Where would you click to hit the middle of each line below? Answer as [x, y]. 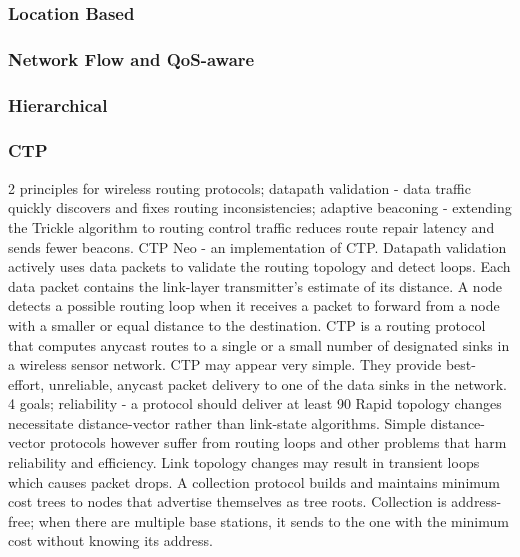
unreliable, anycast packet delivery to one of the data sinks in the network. [277, 383]
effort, [26, 383]
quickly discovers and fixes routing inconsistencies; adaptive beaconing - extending [260, 207]
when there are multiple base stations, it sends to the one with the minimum [273, 520]
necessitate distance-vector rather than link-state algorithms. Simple [217, 422]
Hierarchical [58, 104]
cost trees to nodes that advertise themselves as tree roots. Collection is [227, 501]
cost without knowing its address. [110, 540]
